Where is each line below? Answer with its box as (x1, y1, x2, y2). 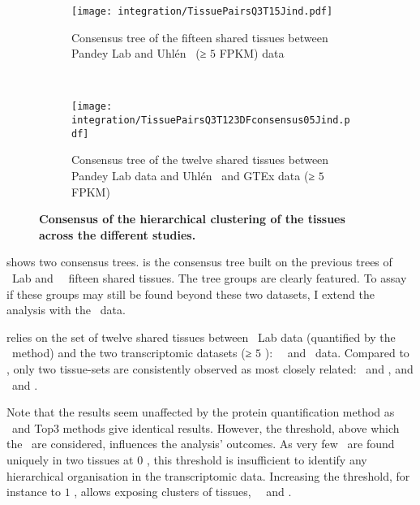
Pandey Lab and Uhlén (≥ (71, 45, 207, 62)
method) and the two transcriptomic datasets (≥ (11, 344, 252, 361)
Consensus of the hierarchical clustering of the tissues (39, 210, 345, 227)
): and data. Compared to (264, 344, 409, 361)
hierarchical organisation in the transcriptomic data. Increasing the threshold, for (6, 467, 410, 484)
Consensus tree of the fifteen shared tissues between (71, 28, 328, 45)
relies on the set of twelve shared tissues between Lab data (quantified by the (6, 328, 396, 345)
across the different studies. (39, 226, 196, 243)
